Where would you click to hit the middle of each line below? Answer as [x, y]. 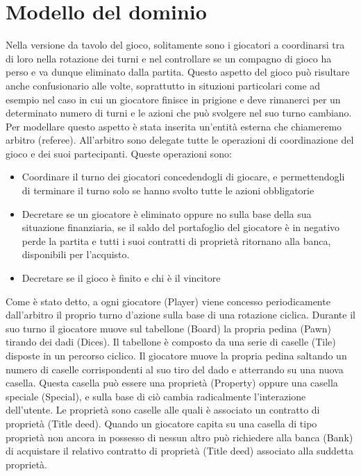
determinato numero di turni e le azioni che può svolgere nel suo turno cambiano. [179, 113]
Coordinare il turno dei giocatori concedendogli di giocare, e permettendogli [183, 177]
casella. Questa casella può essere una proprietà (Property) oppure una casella [172, 383]
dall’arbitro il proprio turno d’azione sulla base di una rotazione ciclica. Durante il [180, 315]
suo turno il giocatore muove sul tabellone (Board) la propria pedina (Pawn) [168, 328]
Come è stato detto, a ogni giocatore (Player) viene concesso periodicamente [168, 301]
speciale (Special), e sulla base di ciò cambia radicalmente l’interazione [156, 396]
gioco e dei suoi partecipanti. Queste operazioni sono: [119, 153]
